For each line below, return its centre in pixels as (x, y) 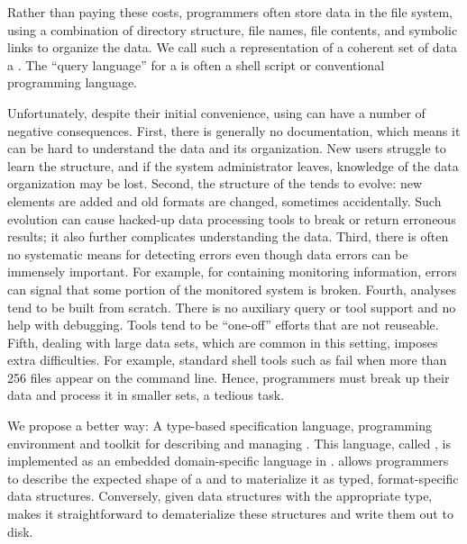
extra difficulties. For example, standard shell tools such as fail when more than (227, 360)
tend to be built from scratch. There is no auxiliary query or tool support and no (232, 307)
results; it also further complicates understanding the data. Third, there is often (228, 236)
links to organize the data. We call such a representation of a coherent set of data (232, 47)
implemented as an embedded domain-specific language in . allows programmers (228, 461)
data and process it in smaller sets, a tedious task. (146, 395)
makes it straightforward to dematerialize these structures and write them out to (230, 514)
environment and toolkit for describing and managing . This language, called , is (229, 443)
